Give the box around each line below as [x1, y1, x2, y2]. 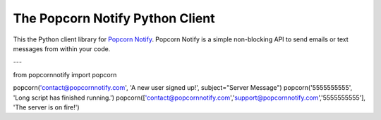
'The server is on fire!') [13, 102, 80, 112]
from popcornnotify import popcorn [13, 70, 117, 79]
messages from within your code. [13, 44, 111, 53]
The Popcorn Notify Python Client [13, 11, 215, 26]
